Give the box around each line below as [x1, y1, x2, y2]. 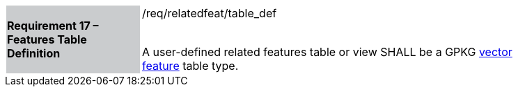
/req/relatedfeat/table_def [142, 6, 277, 20]
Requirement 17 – [7, 19, 99, 33]
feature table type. [142, 59, 239, 73]
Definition [7, 46, 61, 60]
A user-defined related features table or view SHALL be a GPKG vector [142, 45, 512, 59]
